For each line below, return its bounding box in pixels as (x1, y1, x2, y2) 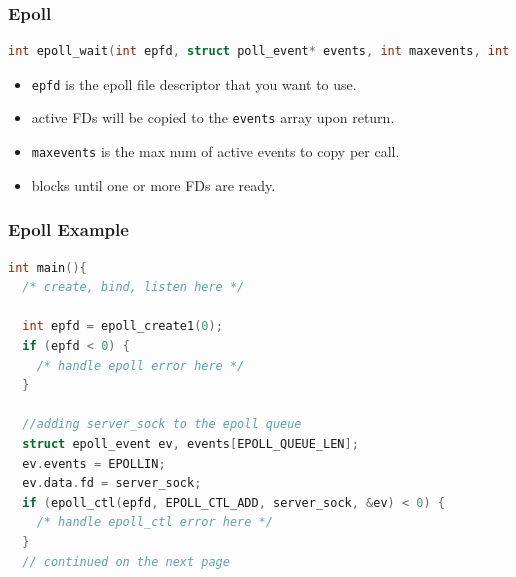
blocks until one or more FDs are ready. (31, 174, 276, 195)
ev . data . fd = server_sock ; (22, 476, 202, 491)
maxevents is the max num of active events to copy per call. (31, 141, 400, 162)
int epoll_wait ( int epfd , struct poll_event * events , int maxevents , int (8, 44, 510, 59)
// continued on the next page (22, 554, 230, 569)
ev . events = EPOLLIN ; (22, 456, 166, 471)
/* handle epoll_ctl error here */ (36, 515, 273, 530)
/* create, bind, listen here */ (22, 280, 245, 295)
